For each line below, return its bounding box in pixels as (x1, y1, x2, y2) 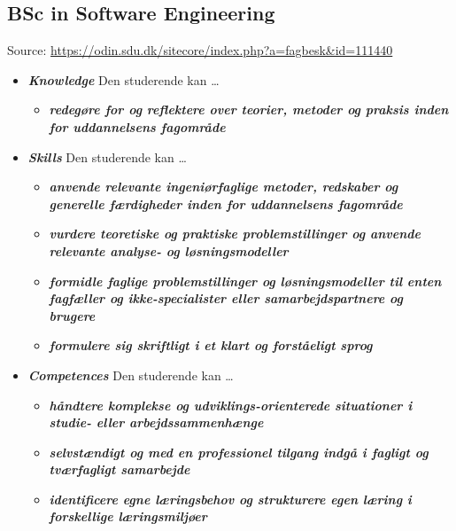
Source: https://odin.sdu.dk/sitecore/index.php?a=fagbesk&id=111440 (7, 41, 393, 59)
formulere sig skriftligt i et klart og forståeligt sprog (49, 336, 373, 355)
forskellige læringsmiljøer (49, 507, 207, 526)
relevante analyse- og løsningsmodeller (49, 241, 289, 260)
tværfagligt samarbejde (49, 460, 190, 479)
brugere (49, 306, 96, 324)
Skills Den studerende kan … (27, 147, 187, 166)
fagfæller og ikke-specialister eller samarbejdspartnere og (49, 289, 403, 308)
